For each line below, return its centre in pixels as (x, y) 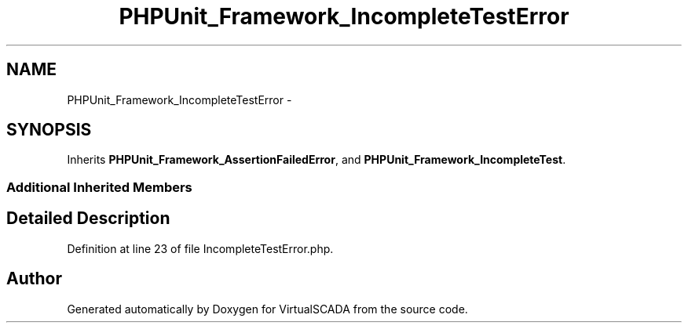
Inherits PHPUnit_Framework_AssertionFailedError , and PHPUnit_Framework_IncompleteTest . (317, 160)
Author (34, 279)
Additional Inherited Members (99, 187)
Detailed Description (88, 219)
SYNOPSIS (49, 130)
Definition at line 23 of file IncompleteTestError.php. (200, 248)
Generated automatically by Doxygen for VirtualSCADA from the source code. (267, 309)
